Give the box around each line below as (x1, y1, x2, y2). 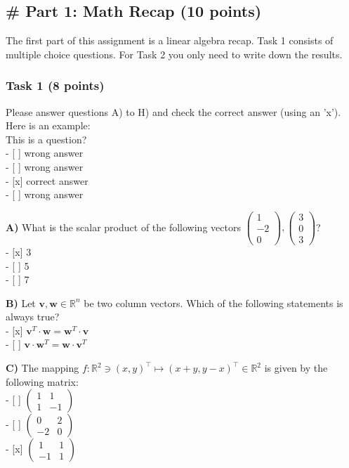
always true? (6, 309, 60, 324)
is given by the (264, 360, 328, 375)
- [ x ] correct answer (6, 173, 88, 188)
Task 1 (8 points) (6, 77, 105, 94)
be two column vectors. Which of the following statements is (84, 295, 343, 310)
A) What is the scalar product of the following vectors (6, 219, 241, 234)
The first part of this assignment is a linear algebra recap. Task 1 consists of (6, 33, 334, 48)
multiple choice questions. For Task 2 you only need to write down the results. (6, 46, 343, 61)
